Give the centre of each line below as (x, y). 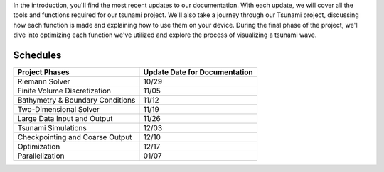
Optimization (39, 147)
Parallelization (41, 156)
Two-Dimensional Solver (58, 110)
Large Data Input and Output (65, 119)
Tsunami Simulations (52, 128)
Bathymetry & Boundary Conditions (76, 101)
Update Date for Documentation (198, 72)
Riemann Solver (44, 81)
